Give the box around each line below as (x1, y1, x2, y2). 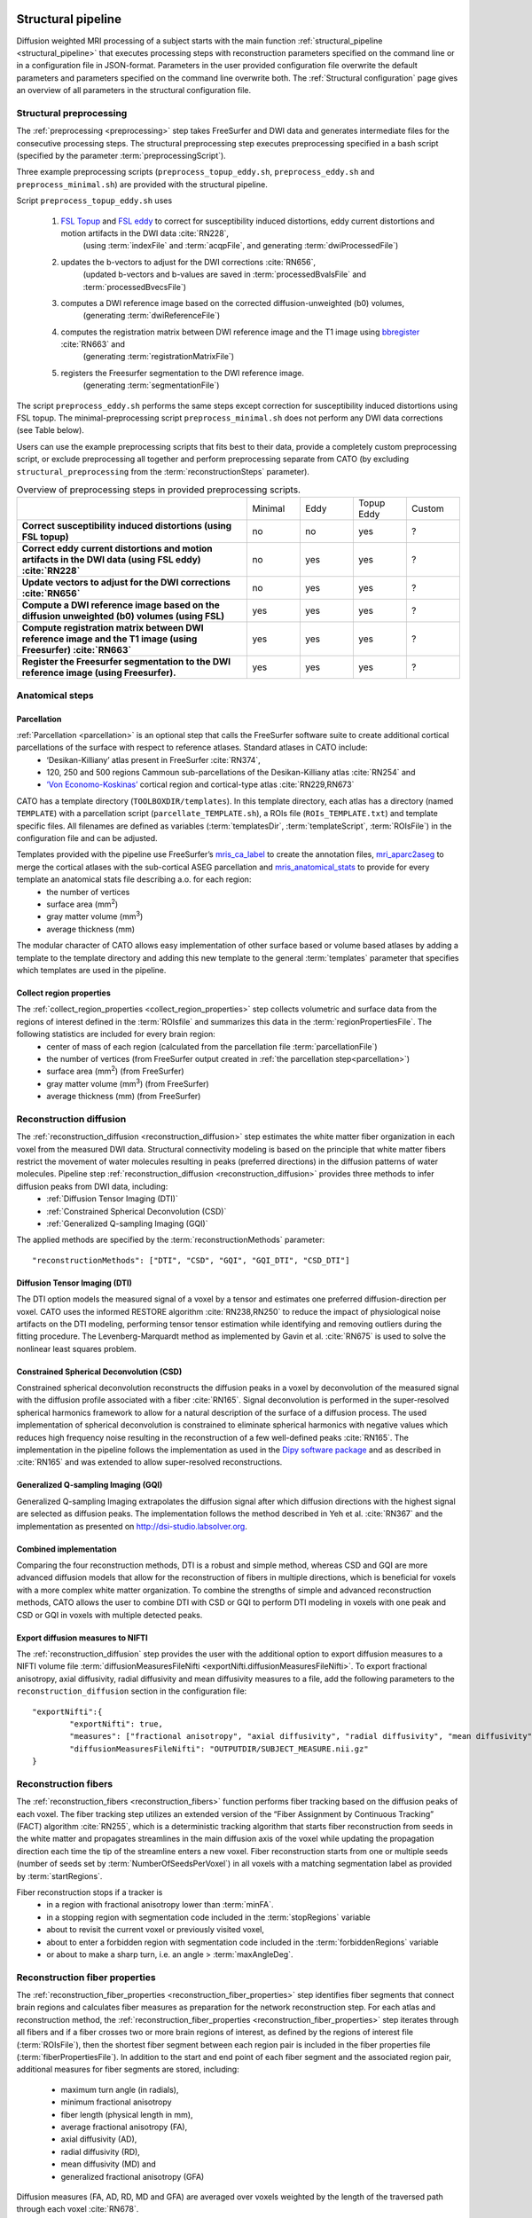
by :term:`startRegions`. (16, 1870, 103, 1881)
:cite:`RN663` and (60, 339, 126, 350)
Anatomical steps (16, 688, 94, 701)
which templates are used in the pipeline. (16, 964, 167, 975)
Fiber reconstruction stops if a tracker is (16, 1886, 163, 1898)
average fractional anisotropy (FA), (60, 2121, 188, 2132)
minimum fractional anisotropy (60, 2096, 172, 2107)
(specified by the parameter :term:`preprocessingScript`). (16, 151, 226, 161)
